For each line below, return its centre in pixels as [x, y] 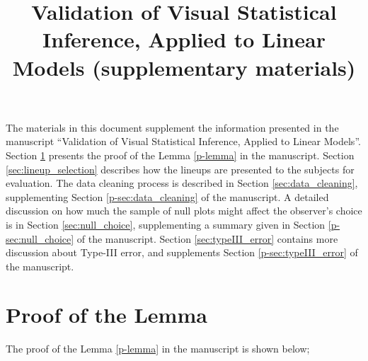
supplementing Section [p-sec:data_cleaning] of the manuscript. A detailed [167, 196]
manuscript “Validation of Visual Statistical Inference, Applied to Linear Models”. [183, 141]
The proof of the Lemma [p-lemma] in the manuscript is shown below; [158, 349]
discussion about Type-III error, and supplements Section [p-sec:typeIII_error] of [182, 252]
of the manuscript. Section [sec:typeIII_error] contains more [207, 238]
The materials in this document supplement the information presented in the [172, 127]
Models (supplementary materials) [184, 67]
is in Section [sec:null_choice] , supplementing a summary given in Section [166, 224]
